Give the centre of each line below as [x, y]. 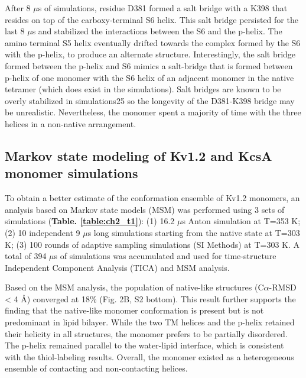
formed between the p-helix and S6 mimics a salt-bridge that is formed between [149, 65]
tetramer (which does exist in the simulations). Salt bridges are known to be [143, 89]
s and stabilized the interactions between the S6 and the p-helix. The [157, 31]
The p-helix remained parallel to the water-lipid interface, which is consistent [144, 345]
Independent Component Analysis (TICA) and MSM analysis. [117, 267]
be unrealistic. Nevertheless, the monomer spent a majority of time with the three [153, 112]
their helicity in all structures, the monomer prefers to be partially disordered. [146, 333]
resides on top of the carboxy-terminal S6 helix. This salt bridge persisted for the [152, 19]
